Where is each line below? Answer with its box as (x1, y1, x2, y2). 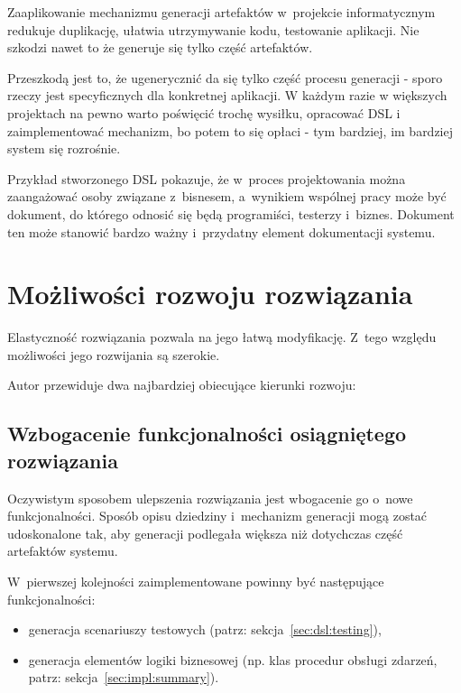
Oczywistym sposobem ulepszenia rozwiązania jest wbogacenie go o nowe (7, 488, 413, 507)
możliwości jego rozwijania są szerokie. (7, 345, 220, 364)
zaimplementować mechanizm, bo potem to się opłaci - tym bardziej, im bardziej (7, 121, 454, 140)
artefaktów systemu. (7, 541, 118, 560)
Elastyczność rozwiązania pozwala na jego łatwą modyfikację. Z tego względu (7, 328, 437, 346)
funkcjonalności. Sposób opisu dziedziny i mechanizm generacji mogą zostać (7, 506, 428, 525)
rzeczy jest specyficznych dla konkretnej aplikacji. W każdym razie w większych (7, 86, 447, 105)
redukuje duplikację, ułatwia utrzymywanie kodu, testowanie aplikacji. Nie (7, 20, 420, 39)
